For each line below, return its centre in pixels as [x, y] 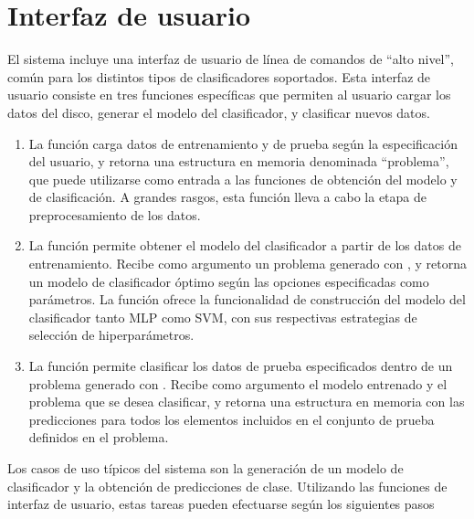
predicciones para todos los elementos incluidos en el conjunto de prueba [232, 419]
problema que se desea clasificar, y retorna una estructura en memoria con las [247, 402]
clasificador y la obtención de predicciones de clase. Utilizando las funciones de [227, 486]
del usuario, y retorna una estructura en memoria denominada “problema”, [239, 161]
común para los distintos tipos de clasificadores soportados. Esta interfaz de [219, 76]
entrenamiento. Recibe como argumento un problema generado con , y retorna [248, 264]
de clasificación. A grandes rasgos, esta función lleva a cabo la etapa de [227, 197]
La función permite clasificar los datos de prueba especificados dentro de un [241, 366]
